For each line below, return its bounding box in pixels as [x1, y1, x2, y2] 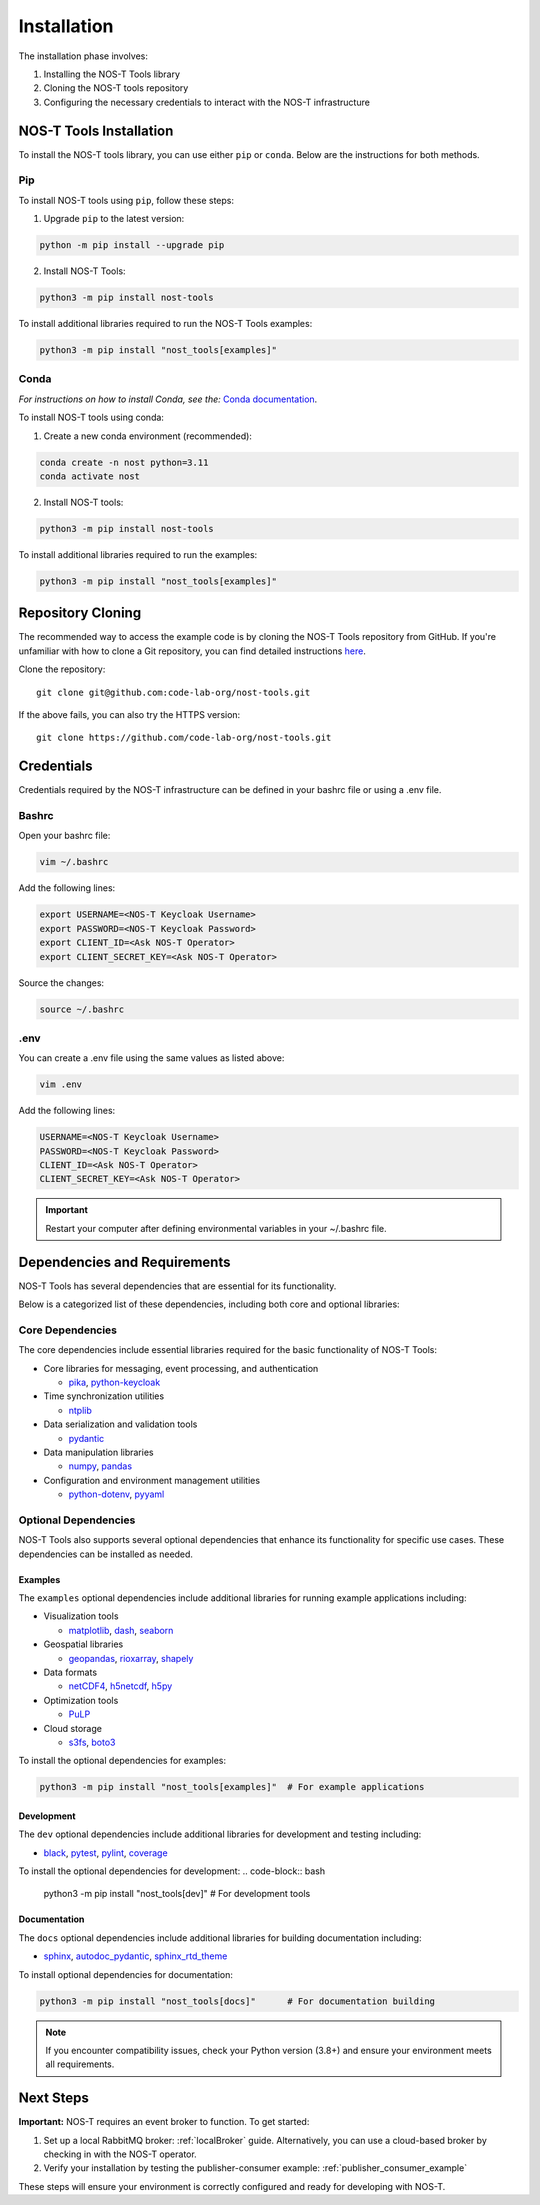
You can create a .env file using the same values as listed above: [18, 1052, 285, 1064]
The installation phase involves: [18, 50, 149, 62]
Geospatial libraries [43, 1638, 124, 1650]
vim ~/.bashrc [39, 856, 109, 868]
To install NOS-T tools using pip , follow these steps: [18, 194, 235, 206]
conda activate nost [39, 470, 140, 482]
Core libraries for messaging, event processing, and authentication [43, 1362, 319, 1374]
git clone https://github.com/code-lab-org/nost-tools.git [36, 732, 332, 744]
